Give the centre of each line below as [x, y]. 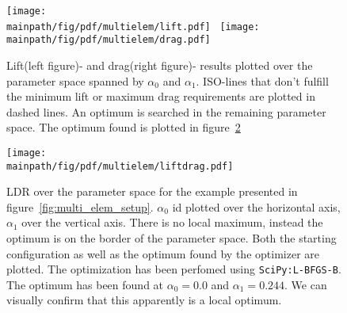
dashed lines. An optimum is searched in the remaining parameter [166, 111]
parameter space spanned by [75, 80]
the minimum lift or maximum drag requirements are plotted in [161, 96]
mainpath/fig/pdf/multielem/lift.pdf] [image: [133, 27]
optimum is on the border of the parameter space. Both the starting [172, 238]
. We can [306, 284]
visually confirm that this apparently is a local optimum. [144, 300]
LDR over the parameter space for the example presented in [152, 191]
